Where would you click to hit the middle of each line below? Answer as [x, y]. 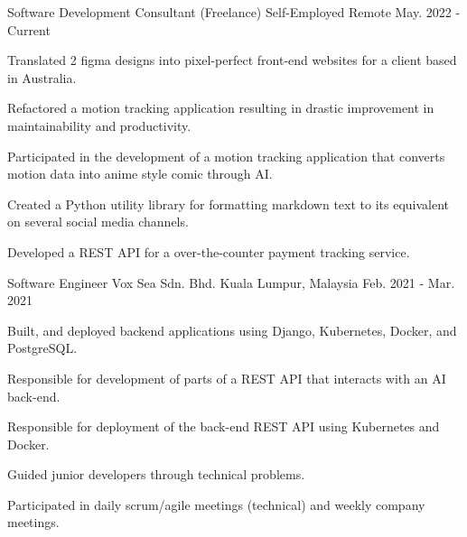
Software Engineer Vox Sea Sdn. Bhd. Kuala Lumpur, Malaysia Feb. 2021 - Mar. [231, 282]
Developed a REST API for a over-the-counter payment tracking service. [209, 251]
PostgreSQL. [42, 348]
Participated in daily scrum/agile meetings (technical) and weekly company [216, 504]
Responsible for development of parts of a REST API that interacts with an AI [227, 378]
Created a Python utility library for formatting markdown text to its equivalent [229, 204]
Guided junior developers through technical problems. [156, 474]
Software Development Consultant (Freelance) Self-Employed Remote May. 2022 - [234, 12]
